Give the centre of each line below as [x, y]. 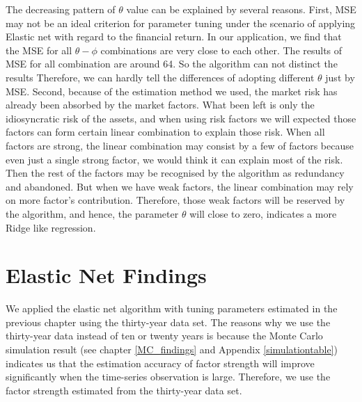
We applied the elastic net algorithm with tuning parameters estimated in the [172, 308]
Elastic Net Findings [106, 275]
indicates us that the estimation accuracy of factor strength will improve [160, 363]
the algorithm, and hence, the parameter [92, 213]
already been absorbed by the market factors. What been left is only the [160, 105]
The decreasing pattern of [61, 9]
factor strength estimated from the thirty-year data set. [124, 390]
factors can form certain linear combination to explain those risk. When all [165, 132]
